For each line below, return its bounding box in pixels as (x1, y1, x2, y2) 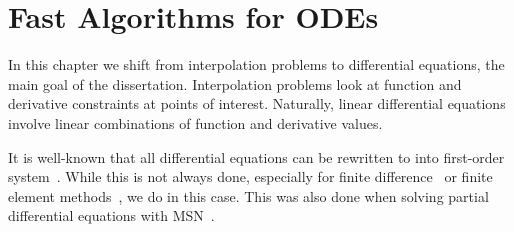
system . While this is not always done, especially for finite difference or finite (8, 166, 493, 187)
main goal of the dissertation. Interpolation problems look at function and (8, 73, 462, 94)
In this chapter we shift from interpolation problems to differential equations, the (8, 54, 505, 75)
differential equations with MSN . (8, 205, 215, 226)
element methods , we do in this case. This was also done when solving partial (8, 185, 489, 206)
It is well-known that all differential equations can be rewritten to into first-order (8, 146, 505, 167)
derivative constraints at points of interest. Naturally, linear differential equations (8, 93, 506, 114)
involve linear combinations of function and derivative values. (8, 112, 383, 133)
